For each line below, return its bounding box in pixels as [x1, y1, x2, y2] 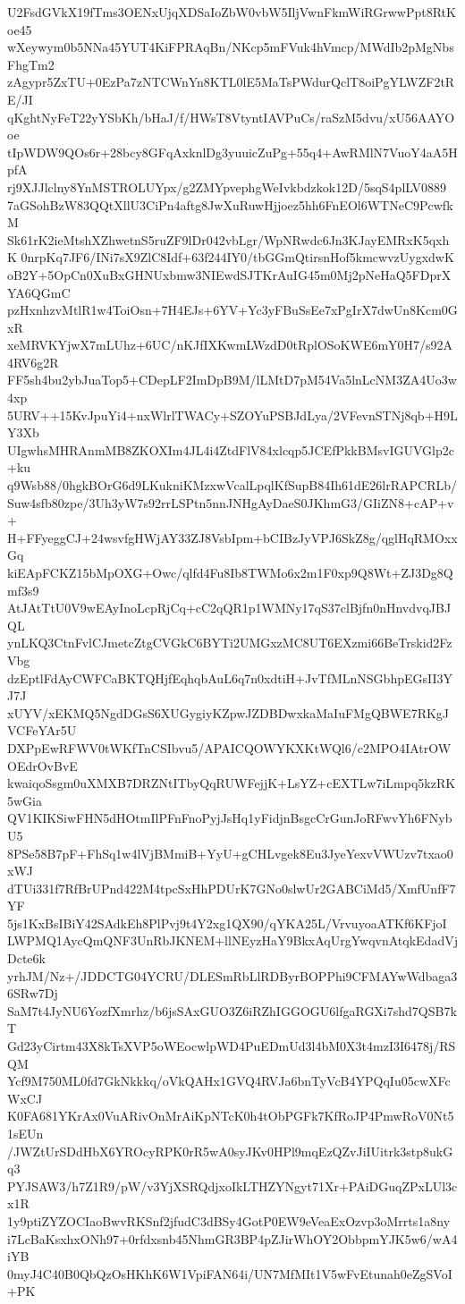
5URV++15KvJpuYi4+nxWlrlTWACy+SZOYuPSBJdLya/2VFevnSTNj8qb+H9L [7, 405, 458, 424]
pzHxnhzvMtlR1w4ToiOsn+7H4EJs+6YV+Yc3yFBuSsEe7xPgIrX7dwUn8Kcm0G [7, 301, 458, 319]
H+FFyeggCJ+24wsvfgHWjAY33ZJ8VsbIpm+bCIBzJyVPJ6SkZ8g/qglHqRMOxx [7, 528, 458, 546]
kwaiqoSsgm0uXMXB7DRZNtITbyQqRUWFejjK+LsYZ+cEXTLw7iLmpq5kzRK [7, 774, 456, 792]
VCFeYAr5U [7, 721, 77, 740]
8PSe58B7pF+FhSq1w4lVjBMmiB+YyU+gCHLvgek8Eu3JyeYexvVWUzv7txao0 [7, 843, 453, 862]
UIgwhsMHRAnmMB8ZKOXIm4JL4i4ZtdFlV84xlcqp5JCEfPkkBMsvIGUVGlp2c [7, 440, 454, 459]
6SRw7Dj [7, 984, 58, 1003]
